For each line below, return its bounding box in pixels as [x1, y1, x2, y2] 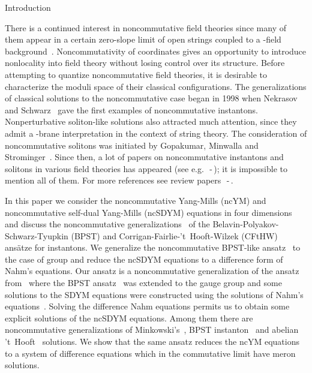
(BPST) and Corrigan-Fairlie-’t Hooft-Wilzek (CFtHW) [71, 229, 278, 242]
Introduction [5, 1, 51, 13]
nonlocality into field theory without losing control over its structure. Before [5, 56, 285, 69]
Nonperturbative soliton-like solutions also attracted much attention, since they [5, 115, 297, 128]
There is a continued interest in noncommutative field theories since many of [5, 21, 286, 34]
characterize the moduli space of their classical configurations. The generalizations [5, 80, 307, 92]
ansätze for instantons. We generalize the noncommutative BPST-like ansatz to [5, 241, 301, 254]
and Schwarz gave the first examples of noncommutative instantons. [5, 103, 258, 116]
